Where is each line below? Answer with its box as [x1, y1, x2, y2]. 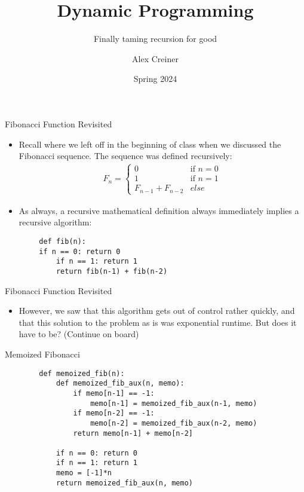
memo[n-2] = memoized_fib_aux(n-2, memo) [90, 418, 257, 427]
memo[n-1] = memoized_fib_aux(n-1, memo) [90, 399, 257, 408]
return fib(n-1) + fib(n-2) [56, 267, 168, 276]
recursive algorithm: [19, 216, 92, 228]
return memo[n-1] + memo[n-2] [73, 429, 193, 438]
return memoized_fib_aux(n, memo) [56, 478, 193, 487]
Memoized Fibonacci [5, 347, 80, 360]
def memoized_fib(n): [39, 369, 125, 378]
